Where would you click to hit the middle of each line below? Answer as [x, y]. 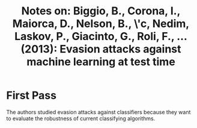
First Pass [32, 95]
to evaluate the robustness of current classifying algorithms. [81, 118]
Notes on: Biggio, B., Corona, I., [101, 11]
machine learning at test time [101, 62]
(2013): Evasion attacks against [101, 49]
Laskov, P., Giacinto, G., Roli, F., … [101, 36]
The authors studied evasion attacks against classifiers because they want [98, 112]
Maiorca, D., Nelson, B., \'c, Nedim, [101, 24]
